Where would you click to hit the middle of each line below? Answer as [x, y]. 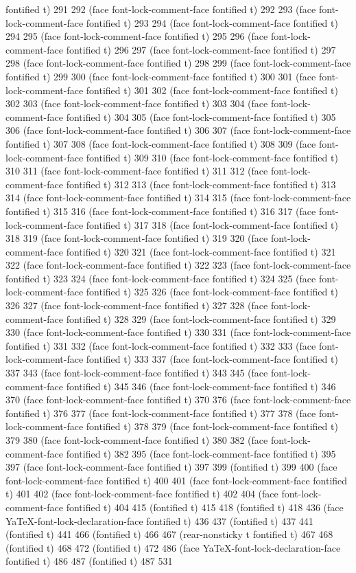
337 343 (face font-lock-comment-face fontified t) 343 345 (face [137, 373]
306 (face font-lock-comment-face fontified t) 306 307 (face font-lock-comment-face [178, 130]
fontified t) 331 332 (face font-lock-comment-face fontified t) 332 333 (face [161, 345]
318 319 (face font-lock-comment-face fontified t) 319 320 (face [137, 238]
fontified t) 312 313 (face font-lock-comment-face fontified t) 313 [201, 184]
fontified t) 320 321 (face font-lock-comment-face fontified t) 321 [201, 251]
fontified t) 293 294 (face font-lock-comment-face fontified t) [212, 22]
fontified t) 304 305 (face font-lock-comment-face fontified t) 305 [201, 116]
